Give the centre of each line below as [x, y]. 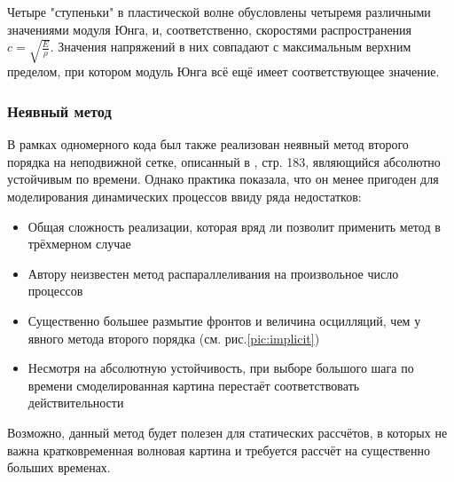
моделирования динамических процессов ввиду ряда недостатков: [184, 197]
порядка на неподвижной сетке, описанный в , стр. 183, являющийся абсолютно [224, 161]
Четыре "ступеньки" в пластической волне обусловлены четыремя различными [219, 12]
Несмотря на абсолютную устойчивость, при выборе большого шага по [221, 368]
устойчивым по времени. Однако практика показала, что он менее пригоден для [223, 179]
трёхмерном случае [79, 244]
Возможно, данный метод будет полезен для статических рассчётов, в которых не [227, 432]
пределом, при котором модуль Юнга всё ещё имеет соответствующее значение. [223, 71]
